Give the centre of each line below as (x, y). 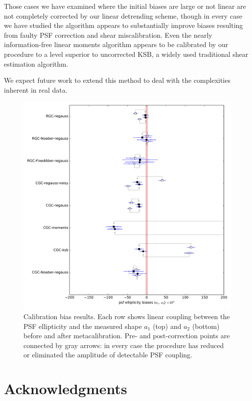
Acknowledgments (66, 388)
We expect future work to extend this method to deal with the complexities (117, 80)
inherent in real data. (36, 89)
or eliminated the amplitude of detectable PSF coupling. (108, 355)
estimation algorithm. (36, 63)
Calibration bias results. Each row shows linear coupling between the (127, 316)
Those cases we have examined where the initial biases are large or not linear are (125, 6)
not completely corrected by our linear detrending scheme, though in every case (123, 15)
